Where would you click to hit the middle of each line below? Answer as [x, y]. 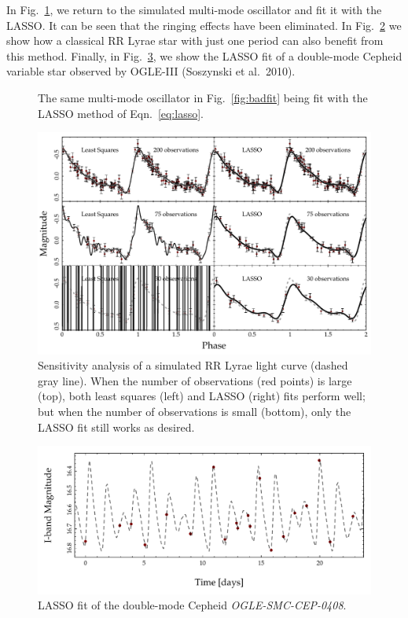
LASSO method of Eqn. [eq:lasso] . [121, 113]
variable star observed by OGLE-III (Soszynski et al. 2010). [151, 71]
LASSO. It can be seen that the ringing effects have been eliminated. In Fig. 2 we [204, 25]
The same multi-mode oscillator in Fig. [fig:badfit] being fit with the [203, 97]
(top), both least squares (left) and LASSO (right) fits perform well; [202, 396]
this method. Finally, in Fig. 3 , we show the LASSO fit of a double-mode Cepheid [204, 55]
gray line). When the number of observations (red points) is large [195, 380]
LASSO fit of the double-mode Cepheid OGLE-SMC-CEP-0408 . [192, 605]
